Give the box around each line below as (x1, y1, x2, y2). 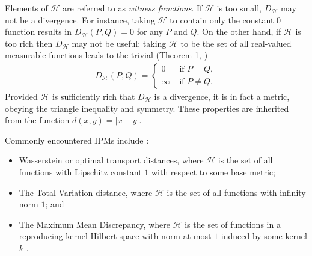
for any (136, 25, 163, 38)
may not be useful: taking (72, 37, 167, 49)
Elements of (5, 2, 48, 14)
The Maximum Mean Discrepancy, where (19, 218, 170, 230)
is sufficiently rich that (52, 90, 135, 102)
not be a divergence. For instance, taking (5, 13, 156, 26)
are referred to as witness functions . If (63, 2, 203, 14)
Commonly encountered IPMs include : (5, 133, 149, 146)
